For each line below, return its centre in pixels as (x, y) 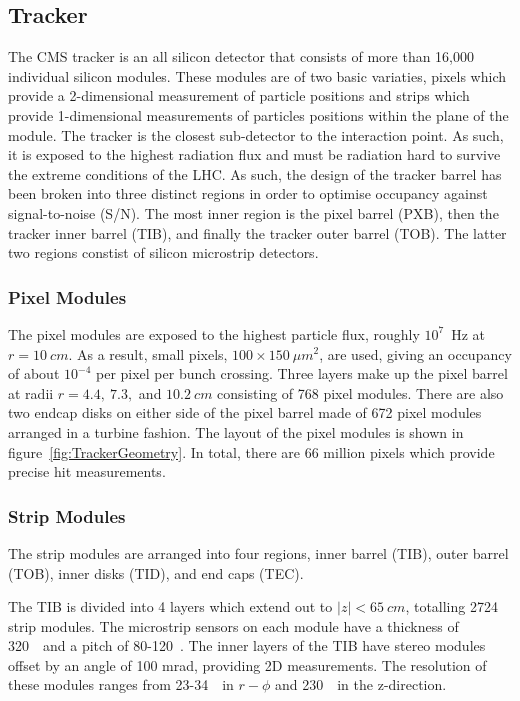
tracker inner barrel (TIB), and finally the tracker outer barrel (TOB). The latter (257, 232)
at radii (31, 392)
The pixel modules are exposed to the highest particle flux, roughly (214, 333)
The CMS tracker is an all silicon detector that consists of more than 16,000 (241, 56)
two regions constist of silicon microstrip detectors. (163, 252)
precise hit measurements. (87, 471)
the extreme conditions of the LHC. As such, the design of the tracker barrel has (255, 173)
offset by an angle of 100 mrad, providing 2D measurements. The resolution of (247, 664)
